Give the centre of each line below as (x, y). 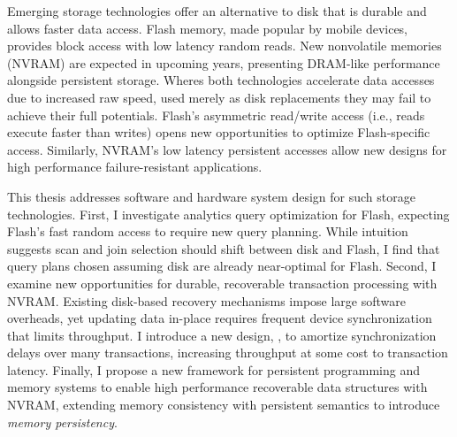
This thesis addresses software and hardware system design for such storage (211, 196)
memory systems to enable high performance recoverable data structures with (217, 387)
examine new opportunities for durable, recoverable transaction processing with (222, 283)
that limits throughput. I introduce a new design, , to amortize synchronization (222, 335)
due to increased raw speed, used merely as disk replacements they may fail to (219, 97)
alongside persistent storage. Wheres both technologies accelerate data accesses (221, 80)
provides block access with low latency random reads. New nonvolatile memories (225, 46)
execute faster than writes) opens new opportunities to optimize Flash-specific (219, 132)
